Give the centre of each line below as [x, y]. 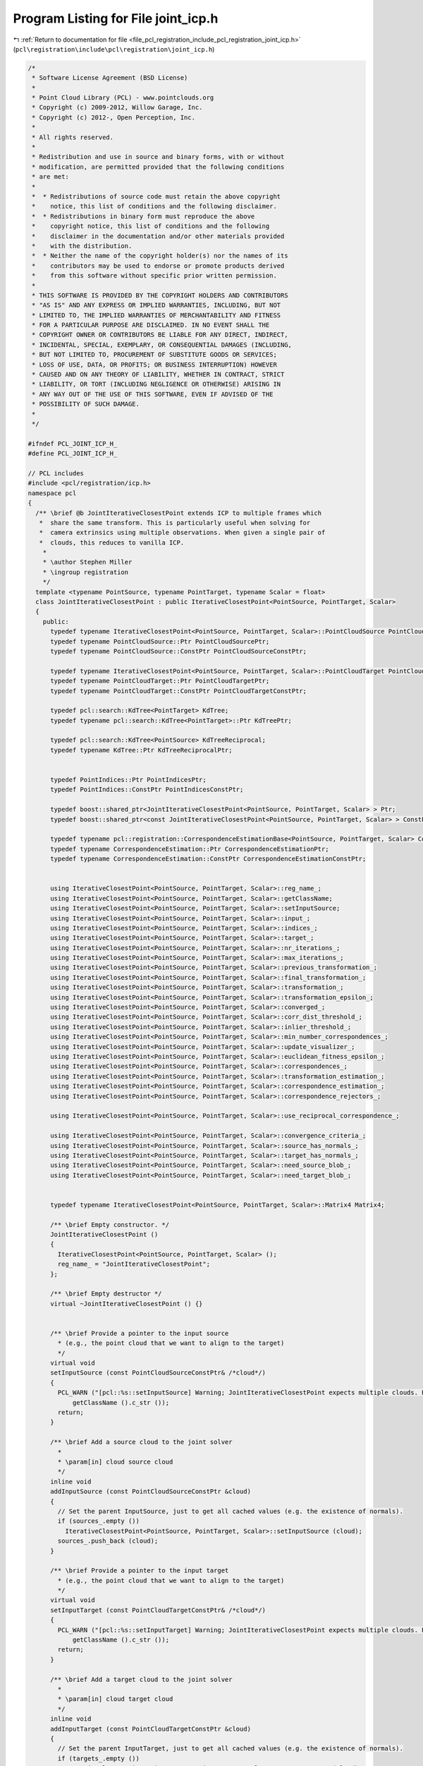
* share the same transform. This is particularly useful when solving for [175, 522]
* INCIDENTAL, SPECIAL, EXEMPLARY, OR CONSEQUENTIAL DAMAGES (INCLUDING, [162, 345]
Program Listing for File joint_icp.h [116, 18]
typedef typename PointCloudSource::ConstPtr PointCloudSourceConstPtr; [178, 651]
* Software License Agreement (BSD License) [110, 78]
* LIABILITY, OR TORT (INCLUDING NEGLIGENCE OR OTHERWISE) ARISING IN [157, 384]
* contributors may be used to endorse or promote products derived [158, 266]
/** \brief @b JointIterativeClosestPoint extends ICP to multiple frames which [179, 513]
